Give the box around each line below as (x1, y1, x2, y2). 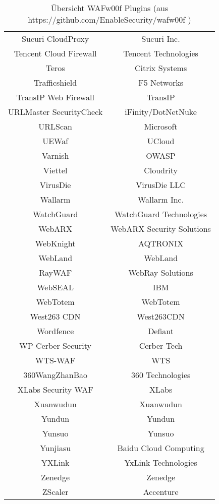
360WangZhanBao (23, 369, 88, 381)
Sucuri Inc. (141, 33, 180, 44)
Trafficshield (34, 77, 77, 88)
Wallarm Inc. (138, 194, 184, 205)
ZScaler (42, 486, 69, 497)
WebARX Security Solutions (111, 223, 211, 234)
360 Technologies (131, 369, 191, 381)
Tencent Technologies (123, 47, 198, 59)
